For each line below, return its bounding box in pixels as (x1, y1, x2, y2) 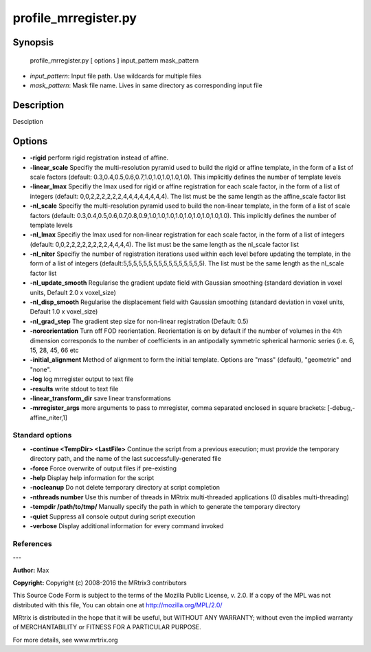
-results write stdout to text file (30, 384, 119, 393)
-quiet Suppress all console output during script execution (30, 512, 196, 521)
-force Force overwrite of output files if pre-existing (30, 464, 177, 472)
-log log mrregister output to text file (30, 375, 134, 383)
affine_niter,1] (30, 413, 68, 422)
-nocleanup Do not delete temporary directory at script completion (30, 483, 220, 492)
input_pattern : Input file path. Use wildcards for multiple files (30, 72, 202, 80)
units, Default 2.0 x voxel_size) (30, 288, 117, 296)
